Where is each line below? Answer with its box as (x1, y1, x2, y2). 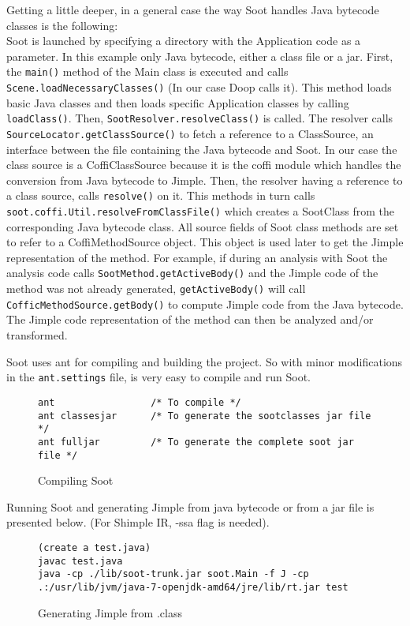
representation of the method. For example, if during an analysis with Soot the (6, 249, 388, 265)
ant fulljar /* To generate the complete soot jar (38, 436, 354, 448)
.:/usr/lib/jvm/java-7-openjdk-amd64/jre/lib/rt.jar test (38, 581, 348, 593)
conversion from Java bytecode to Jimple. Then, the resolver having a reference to (6, 171, 403, 188)
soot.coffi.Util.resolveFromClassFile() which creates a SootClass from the (6, 203, 395, 219)
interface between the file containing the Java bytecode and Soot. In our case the (6, 141, 397, 157)
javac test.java (38, 555, 123, 567)
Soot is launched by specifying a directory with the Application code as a (6, 32, 361, 49)
